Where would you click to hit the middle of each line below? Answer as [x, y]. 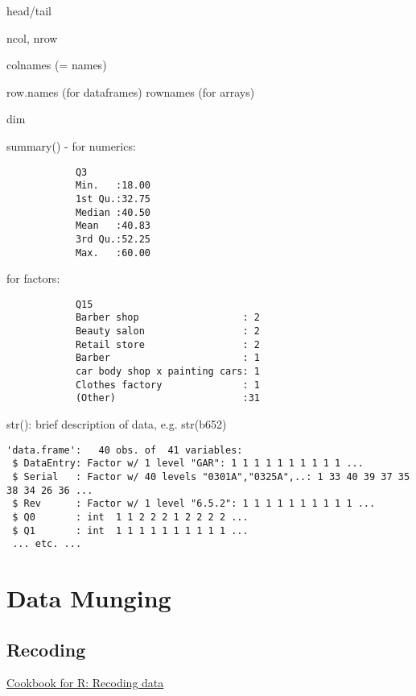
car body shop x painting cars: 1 [167, 372]
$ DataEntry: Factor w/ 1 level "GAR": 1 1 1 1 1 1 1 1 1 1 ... [188, 464]
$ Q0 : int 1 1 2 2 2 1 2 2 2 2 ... [130, 517]
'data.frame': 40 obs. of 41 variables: [125, 450]
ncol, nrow [32, 37]
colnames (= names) [57, 65]
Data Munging [89, 598]
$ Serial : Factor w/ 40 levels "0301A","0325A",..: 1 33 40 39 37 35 [211, 476]
